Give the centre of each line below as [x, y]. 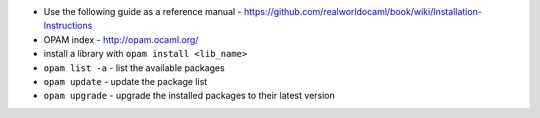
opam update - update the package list [125, 81]
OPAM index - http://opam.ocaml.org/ [121, 39]
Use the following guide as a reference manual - [142, 11]
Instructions [68, 26]
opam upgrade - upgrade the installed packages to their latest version [189, 96]
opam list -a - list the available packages [134, 67]
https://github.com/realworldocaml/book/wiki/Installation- [362, 11]
